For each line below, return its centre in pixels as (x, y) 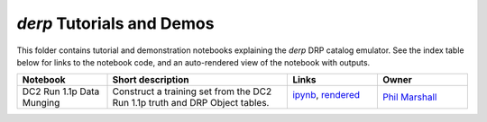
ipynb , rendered (326, 95)
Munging (41, 103)
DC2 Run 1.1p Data (61, 91)
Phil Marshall (409, 97)
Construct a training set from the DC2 (192, 91)
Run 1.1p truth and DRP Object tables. (191, 103)
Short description (151, 80)
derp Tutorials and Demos (115, 23)
